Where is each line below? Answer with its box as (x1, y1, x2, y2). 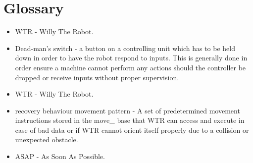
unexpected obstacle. (15, 134, 78, 145)
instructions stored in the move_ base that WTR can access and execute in (15, 115, 245, 125)
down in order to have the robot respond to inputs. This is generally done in (15, 53, 248, 63)
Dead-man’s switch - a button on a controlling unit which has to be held (15, 43, 235, 53)
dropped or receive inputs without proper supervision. (15, 72, 179, 82)
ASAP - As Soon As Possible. (15, 151, 105, 162)
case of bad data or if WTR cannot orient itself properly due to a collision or (15, 124, 249, 135)
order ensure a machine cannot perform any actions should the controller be (15, 62, 246, 72)
